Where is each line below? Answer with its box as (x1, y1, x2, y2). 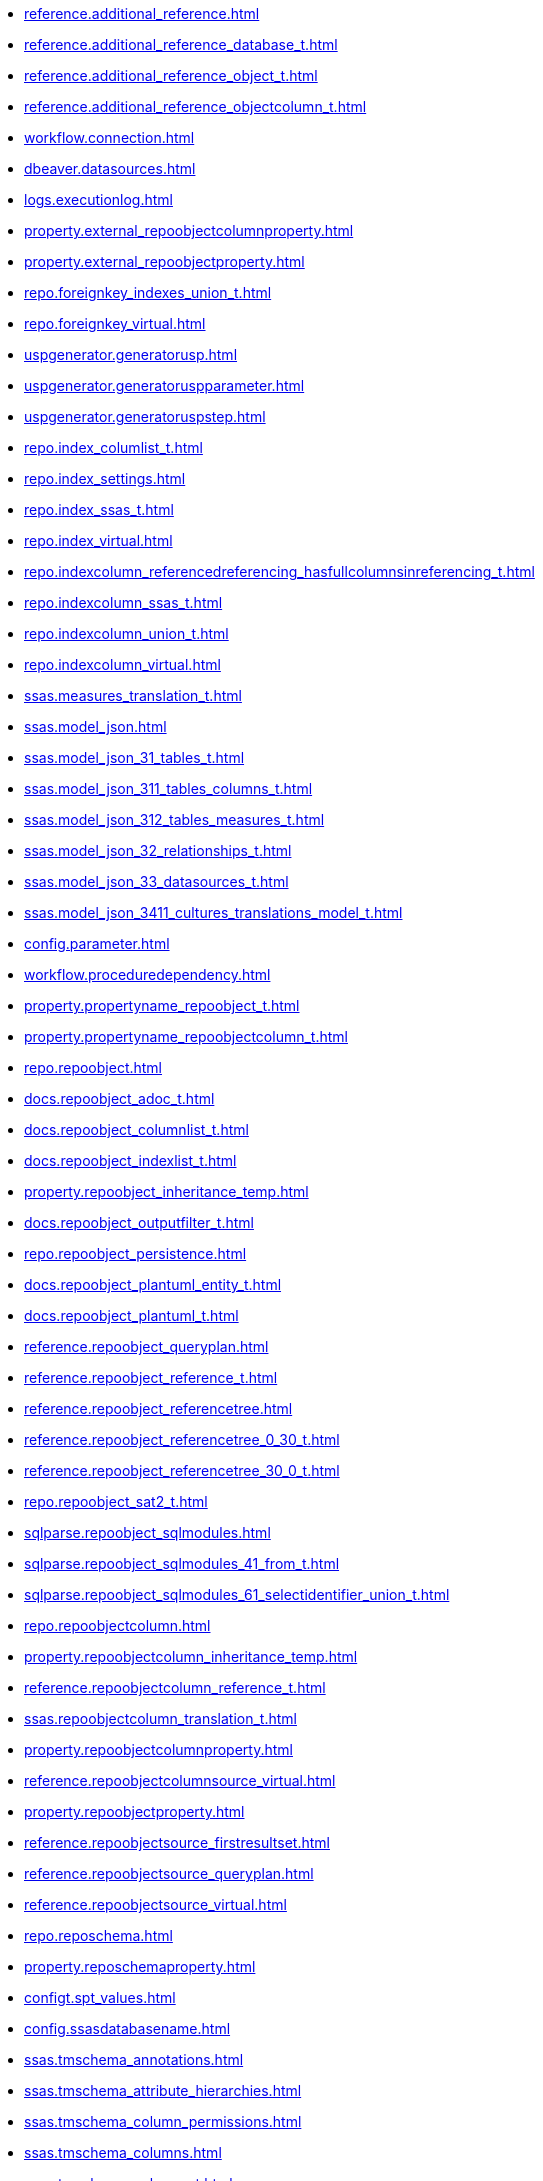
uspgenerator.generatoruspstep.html (24, 408, 266, 425)
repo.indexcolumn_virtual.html (24, 656, 221, 673)
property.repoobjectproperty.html (24, 1803, 245, 1820)
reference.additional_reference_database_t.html (24, 36, 338, 53)
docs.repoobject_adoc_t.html (24, 1090, 215, 1107)
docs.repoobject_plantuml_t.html (24, 1307, 239, 1324)
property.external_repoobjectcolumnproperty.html (24, 222, 354, 239)
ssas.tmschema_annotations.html (24, 2051, 244, 2068)
